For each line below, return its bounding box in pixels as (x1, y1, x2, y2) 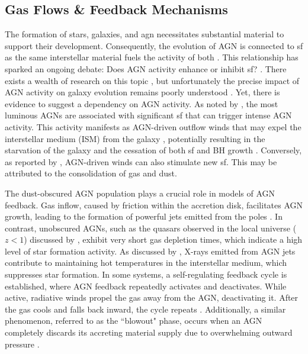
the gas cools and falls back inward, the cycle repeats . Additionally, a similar (5, 302, 286, 315)
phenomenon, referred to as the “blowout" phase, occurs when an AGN (5, 314, 262, 327)
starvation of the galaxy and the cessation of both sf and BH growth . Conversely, (5, 144, 302, 156)
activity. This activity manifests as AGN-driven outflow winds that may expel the (5, 120, 301, 133)
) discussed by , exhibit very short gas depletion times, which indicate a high (24, 233, 303, 246)
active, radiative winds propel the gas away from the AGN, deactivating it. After (5, 291, 299, 304)
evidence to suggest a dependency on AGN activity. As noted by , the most (5, 97, 278, 110)
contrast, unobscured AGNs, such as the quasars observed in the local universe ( (5, 221, 297, 234)
